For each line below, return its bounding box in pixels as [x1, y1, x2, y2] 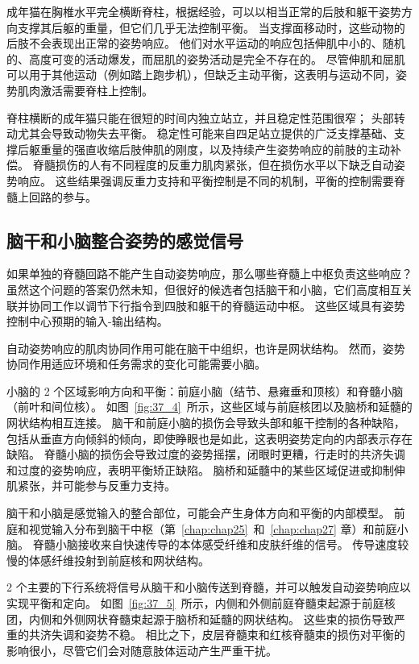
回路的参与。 [28, 188, 97, 205]
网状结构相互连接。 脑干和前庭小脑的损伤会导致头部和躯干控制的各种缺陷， [6, 414, 405, 431]
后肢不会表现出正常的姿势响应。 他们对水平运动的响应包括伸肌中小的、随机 [6, 35, 405, 52]
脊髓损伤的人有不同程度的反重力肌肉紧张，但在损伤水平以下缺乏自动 [32, 156, 394, 173]
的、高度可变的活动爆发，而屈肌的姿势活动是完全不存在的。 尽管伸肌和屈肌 [6, 50, 405, 67]
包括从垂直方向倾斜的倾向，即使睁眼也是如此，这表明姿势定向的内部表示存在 [6, 430, 413, 446]
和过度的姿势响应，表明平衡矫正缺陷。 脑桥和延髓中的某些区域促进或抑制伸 [6, 461, 405, 478]
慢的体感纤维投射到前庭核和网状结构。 [6, 551, 209, 568]
